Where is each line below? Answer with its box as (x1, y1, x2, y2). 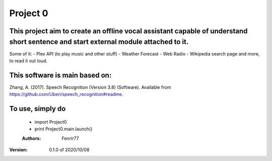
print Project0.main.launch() (34, 126, 93, 132)
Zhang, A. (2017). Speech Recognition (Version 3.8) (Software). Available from (9, 84, 171, 90)
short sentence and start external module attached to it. (9, 37, 189, 46)
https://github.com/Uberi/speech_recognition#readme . (9, 91, 123, 97)
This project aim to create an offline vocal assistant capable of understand (9, 27, 248, 35)
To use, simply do (9, 104, 66, 113)
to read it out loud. (9, 58, 48, 64)
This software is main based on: (9, 71, 112, 79)
